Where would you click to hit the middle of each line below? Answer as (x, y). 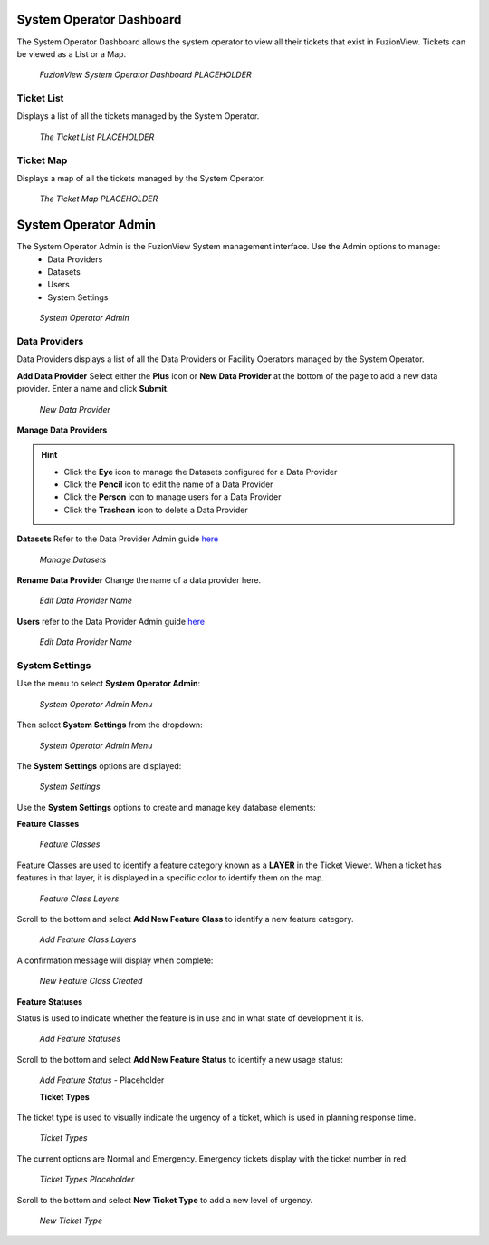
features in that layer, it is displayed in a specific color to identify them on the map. (171, 878)
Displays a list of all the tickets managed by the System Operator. (138, 116)
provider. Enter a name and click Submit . (93, 389)
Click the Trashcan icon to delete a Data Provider (156, 510)
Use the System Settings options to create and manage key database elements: (166, 807)
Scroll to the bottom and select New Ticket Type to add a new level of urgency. (165, 1200)
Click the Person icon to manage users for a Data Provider (173, 497)
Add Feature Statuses (80, 1039)
